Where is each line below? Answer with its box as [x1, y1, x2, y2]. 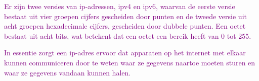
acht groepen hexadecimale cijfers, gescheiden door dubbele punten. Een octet [4, 21, 246, 31]
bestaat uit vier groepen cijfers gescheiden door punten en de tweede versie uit [4, 11, 247, 21]
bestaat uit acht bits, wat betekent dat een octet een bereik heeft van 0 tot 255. [4, 30, 251, 41]
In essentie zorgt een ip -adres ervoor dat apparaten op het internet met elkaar [4, 47, 246, 58]
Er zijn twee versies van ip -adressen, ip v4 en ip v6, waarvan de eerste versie [4, 1, 235, 11]
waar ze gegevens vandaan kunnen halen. [4, 67, 131, 77]
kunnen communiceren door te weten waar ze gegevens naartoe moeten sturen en [4, 57, 255, 67]
